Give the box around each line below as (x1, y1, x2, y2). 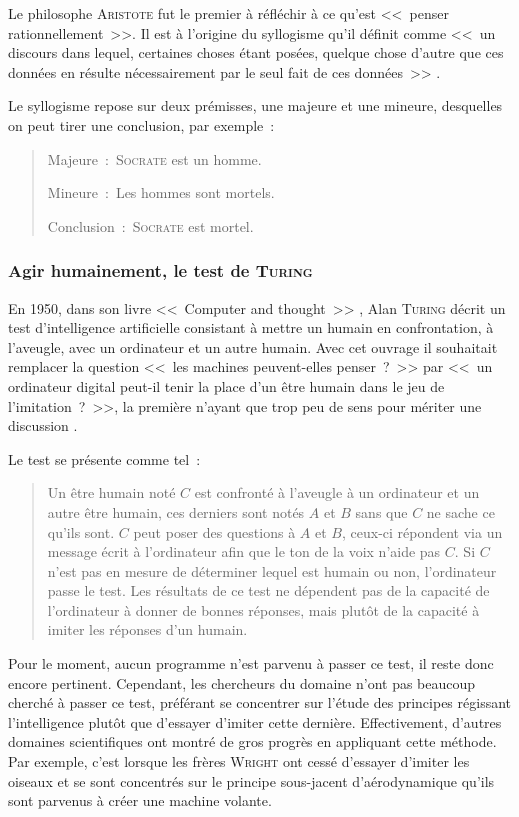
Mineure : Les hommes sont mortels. (47, 182, 275, 203)
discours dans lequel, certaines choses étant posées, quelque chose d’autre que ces (8, 42, 504, 63)
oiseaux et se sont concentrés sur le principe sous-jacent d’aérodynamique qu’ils (8, 770, 495, 791)
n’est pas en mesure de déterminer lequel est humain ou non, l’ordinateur (47, 560, 497, 581)
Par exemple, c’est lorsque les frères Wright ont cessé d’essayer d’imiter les (8, 751, 470, 772)
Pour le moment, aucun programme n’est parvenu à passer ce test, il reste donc (8, 653, 494, 674)
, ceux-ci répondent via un (341, 521, 503, 542)
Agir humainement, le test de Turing (8, 258, 313, 283)
